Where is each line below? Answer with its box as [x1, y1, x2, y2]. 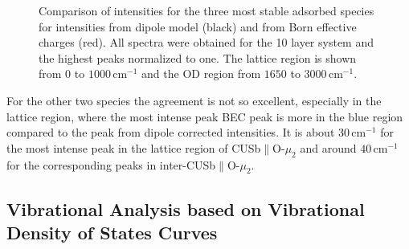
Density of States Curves [6, 220, 218, 245]
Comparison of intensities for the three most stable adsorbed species [39, 2, 374, 18]
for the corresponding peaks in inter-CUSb [6, 156, 216, 173]
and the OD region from [141, 65, 261, 82]
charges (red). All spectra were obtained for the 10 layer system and [39, 34, 374, 51]
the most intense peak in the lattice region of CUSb [6, 139, 261, 156]
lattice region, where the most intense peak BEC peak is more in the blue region [6, 108, 403, 124]
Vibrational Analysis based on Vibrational [6, 196, 365, 221]
